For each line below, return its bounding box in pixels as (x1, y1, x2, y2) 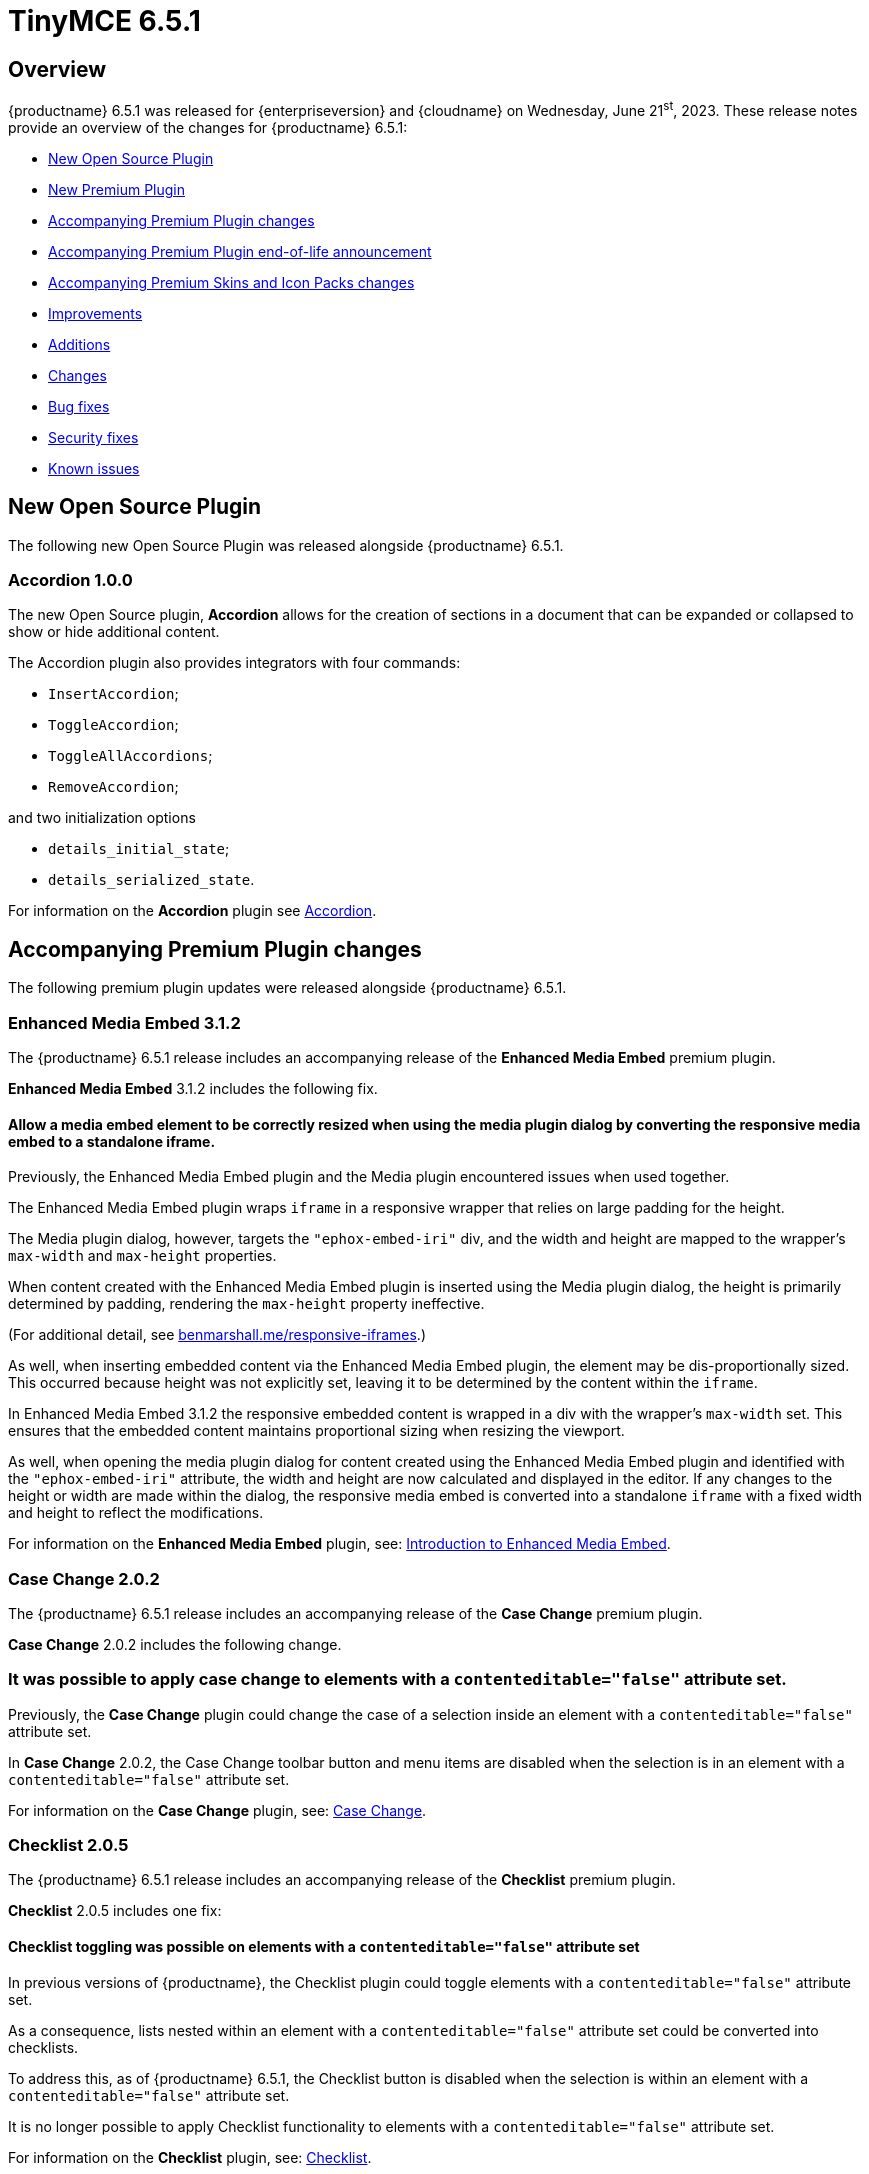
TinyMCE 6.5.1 (8, 4, 201, 38)
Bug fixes (48, 397, 110, 415)
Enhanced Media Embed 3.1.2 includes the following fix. (8, 1080, 378, 1098)
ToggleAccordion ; (48, 716, 179, 734)
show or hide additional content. (8, 623, 220, 641)
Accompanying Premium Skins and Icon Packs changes (48, 273, 415, 291)
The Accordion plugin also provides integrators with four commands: (8, 654, 461, 672)
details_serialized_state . (48, 871, 255, 889)
